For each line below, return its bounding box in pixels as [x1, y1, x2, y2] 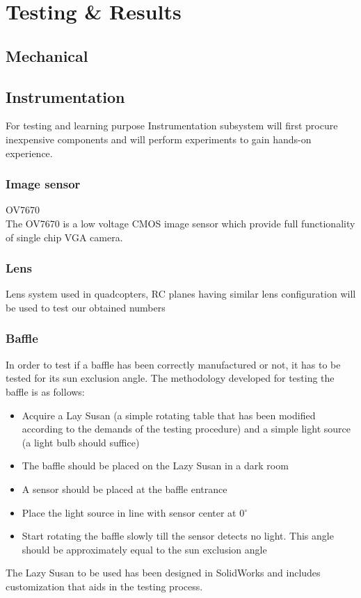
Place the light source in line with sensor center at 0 [22, 505, 245, 519]
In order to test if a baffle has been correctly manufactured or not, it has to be [6, 357, 341, 371]
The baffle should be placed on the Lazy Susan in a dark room [22, 458, 289, 473]
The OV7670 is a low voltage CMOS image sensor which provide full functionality [6, 216, 355, 230]
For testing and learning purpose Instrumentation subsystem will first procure [6, 118, 338, 133]
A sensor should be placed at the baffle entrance [22, 481, 227, 496]
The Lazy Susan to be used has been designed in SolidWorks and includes [6, 565, 321, 580]
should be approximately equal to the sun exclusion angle [22, 542, 267, 556]
